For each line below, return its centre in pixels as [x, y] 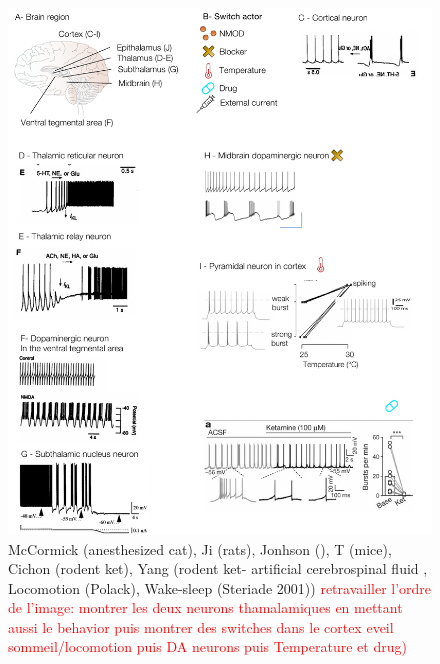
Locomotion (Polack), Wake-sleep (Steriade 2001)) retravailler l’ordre [220, 587]
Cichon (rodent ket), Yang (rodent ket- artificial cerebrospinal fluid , [218, 568]
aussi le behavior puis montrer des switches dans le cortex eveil [201, 626]
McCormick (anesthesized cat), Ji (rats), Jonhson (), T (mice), [200, 548]
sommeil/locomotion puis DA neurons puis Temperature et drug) [207, 646]
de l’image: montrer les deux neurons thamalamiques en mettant [205, 607]
